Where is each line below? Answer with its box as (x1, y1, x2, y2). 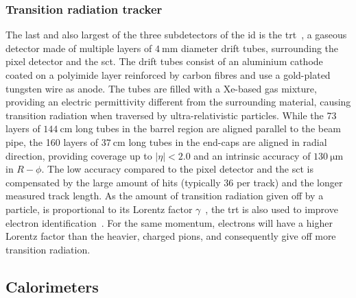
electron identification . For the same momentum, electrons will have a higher (5, 215, 333, 229)
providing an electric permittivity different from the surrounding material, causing (5, 95, 351, 109)
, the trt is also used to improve (205, 201, 338, 216)
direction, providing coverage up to (5, 148, 152, 162)
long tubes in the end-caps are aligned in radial (128, 134, 327, 149)
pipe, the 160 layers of (5, 134, 99, 149)
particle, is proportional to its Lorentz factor (5, 201, 193, 216)
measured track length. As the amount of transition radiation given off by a (5, 188, 324, 203)
